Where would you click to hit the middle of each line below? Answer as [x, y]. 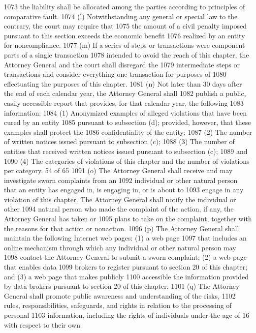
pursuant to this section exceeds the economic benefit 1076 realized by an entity [125, 35]
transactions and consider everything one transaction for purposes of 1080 [115, 74]
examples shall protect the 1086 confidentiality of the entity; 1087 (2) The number [128, 132]
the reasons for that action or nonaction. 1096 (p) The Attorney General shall [122, 228]
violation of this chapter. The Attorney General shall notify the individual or [120, 199]
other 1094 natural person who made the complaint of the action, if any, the [119, 209]
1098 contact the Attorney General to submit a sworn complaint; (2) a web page [126, 257]
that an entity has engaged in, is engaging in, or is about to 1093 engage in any [124, 190]
